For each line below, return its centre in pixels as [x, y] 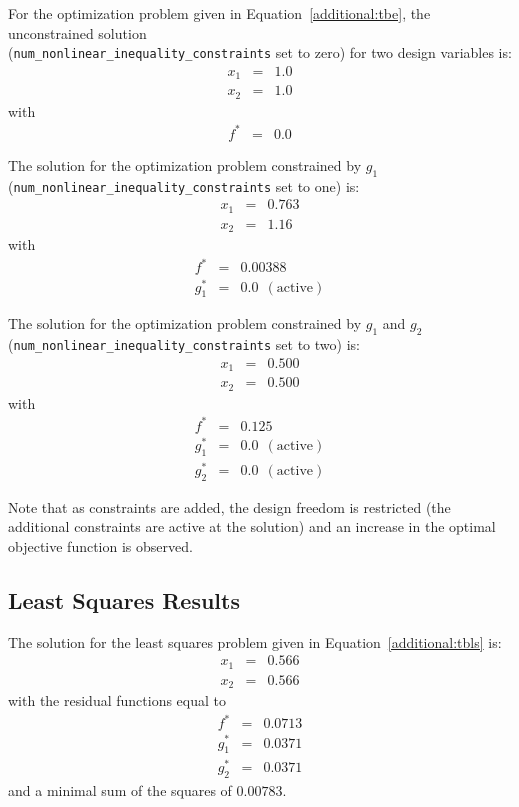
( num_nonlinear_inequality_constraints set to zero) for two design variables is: [260, 52]
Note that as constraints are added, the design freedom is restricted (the [229, 506]
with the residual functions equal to [117, 700]
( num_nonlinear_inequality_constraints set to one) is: [184, 185]
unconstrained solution [77, 32]
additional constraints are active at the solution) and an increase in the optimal [252, 526]
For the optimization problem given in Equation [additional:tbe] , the [219, 13]
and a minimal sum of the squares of [120, 790]
